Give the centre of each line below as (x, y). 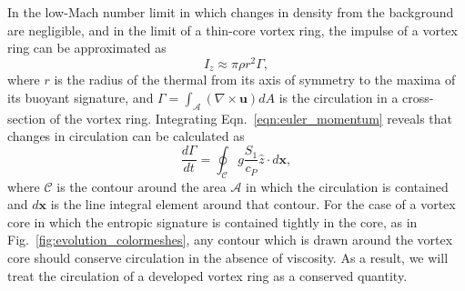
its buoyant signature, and (81, 97)
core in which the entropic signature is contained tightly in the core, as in (212, 221)
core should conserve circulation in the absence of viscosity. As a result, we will (228, 258)
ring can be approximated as (87, 48)
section (27, 118)
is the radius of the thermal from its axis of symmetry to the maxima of (255, 80)
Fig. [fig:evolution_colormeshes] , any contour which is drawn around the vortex (230, 240)
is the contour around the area (142, 186)
